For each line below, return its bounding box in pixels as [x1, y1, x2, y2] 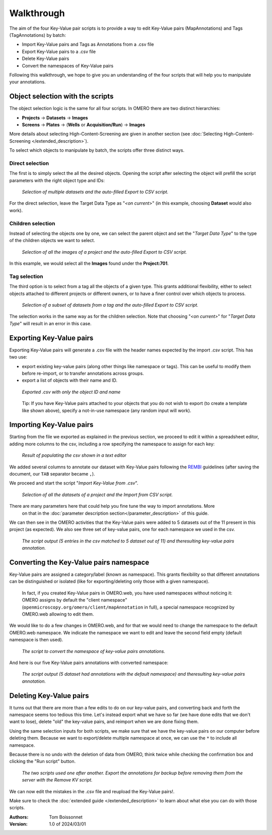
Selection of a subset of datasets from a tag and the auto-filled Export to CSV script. [22, 302, 198, 308]
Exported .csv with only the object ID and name [22, 389, 121, 395]
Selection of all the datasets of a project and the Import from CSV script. [22, 492, 173, 498]
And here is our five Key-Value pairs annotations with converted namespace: [9, 660, 169, 666]
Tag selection [9, 273, 43, 280]
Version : [9, 821, 28, 827]
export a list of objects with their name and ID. [22, 377, 118, 383]
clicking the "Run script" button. [9, 758, 76, 764]
